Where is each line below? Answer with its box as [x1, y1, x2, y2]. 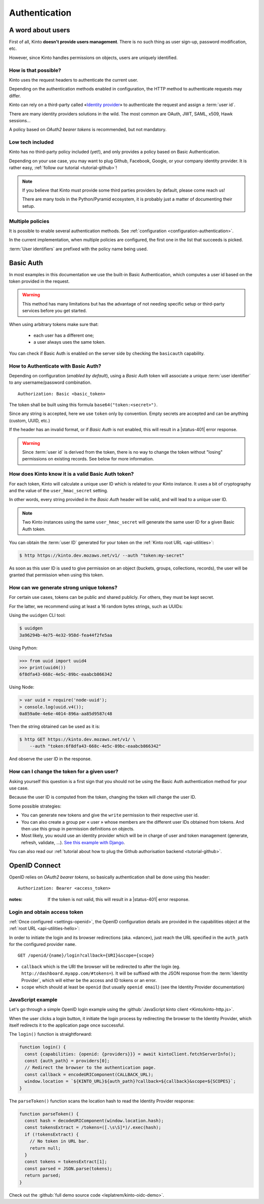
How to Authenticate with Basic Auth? [9, 362, 101, 369]
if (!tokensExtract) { [24, 1132, 79, 1137]
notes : [9, 896, 23, 902]
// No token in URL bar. [29, 1138, 89, 1144]
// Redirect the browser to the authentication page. [24, 1065, 156, 1071]
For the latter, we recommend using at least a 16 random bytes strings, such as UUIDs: [9, 603, 183, 609]
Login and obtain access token [9, 908, 83, 915]
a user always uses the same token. [33, 339, 106, 345]
